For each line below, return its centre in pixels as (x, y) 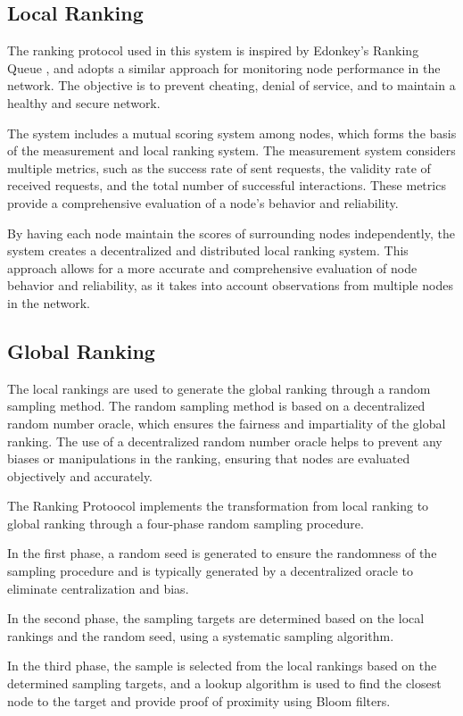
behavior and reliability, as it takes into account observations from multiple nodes (230, 285)
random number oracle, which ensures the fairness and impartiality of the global (227, 423)
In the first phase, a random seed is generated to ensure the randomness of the (222, 553)
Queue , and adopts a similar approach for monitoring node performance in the (224, 67)
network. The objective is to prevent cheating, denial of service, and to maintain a (231, 85)
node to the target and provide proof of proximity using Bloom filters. (199, 700)
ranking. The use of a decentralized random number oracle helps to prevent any (225, 441)
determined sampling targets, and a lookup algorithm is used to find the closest (224, 683)
